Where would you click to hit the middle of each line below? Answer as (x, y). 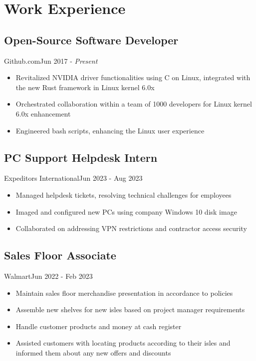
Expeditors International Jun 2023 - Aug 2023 (73, 178)
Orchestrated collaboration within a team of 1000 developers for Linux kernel (134, 104)
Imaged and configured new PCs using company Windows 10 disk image (126, 211)
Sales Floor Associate (60, 255)
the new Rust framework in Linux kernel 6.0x (85, 87)
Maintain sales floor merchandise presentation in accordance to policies (124, 293)
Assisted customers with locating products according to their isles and (123, 343)
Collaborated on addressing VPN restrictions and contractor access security (131, 228)
